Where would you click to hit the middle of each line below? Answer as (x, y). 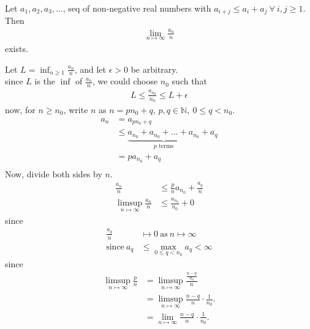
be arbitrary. (154, 69)
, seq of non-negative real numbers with (137, 8)
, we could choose (125, 81)
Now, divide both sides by (54, 173)
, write (76, 109)
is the (45, 81)
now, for (20, 109)
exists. (17, 49)
